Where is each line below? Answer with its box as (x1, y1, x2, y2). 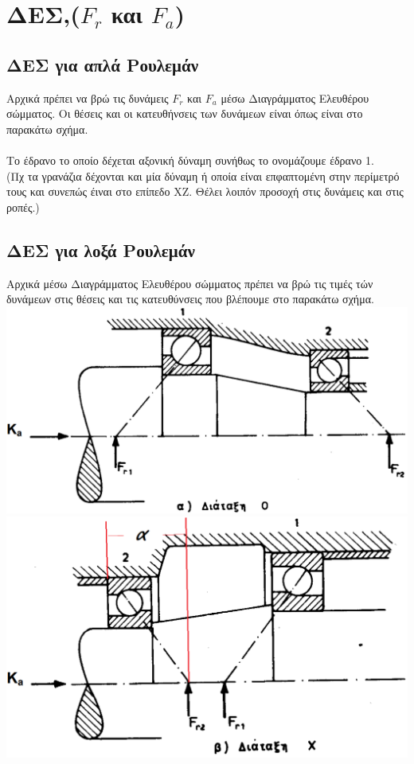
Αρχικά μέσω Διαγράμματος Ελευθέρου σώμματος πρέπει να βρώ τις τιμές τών (6, 275, 373, 291)
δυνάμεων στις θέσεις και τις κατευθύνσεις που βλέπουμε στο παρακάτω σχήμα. (6, 290, 374, 307)
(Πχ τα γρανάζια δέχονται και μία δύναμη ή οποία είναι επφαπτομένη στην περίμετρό (6, 167, 400, 184)
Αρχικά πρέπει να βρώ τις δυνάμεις (6, 89, 169, 106)
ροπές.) (6, 198, 40, 215)
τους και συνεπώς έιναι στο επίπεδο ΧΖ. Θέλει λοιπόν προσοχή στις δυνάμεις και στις (6, 183, 404, 200)
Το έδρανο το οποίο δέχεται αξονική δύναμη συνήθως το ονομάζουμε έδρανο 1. (6, 151, 374, 168)
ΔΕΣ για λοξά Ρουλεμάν (6, 237, 195, 262)
